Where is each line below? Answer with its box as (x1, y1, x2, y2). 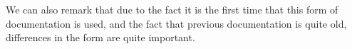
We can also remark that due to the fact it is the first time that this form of (6, 2, 338, 16)
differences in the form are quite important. (6, 30, 195, 45)
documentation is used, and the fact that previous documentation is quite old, (6, 16, 347, 31)
